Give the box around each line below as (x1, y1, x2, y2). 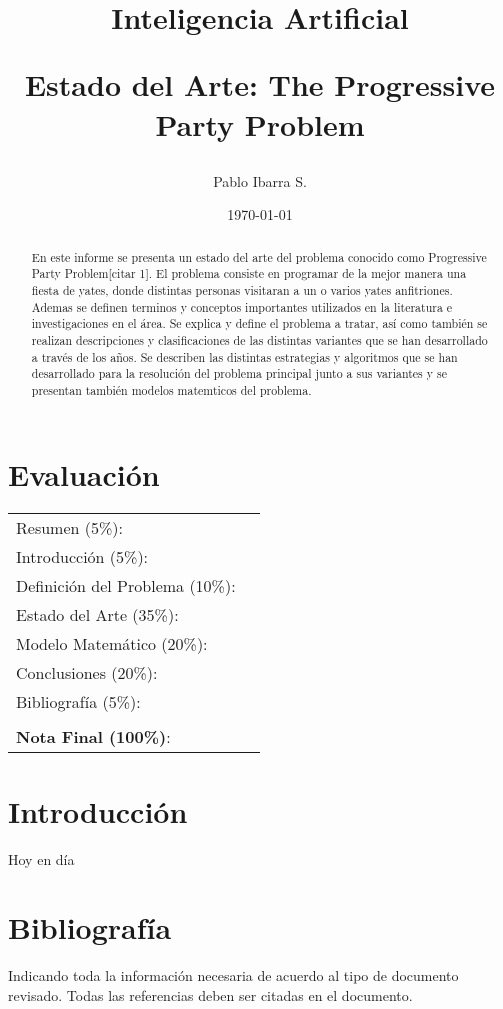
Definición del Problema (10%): (16, 573, 236, 597)
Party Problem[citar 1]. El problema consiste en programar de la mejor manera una (31, 265, 467, 282)
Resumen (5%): (16, 515, 123, 539)
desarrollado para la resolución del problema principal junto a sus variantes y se (31, 365, 447, 382)
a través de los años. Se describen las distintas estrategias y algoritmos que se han (31, 348, 458, 365)
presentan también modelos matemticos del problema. (31, 381, 312, 398)
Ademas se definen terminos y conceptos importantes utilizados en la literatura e (31, 298, 453, 315)
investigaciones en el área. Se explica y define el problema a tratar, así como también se (31, 315, 488, 332)
